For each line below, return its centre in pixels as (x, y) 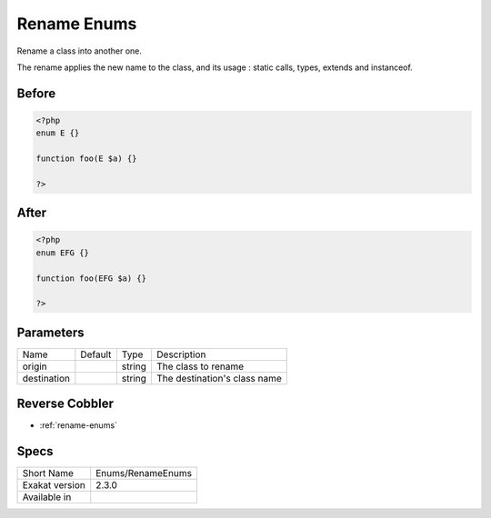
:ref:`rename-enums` (79, 425)
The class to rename (200, 366)
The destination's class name (219, 378)
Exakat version (54, 485)
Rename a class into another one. (80, 51)
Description (181, 354)
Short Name (48, 473)
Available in (47, 497)
